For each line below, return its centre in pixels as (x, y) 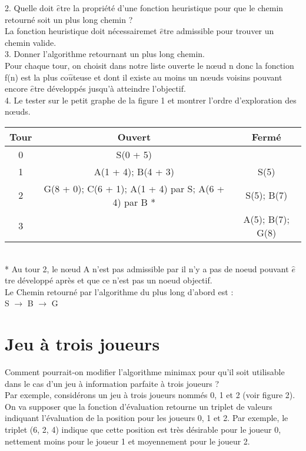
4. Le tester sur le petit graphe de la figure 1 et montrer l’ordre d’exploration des (151, 100)
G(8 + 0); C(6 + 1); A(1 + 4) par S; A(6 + (134, 188)
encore (16, 88)
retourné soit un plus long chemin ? (69, 19)
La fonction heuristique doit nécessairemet (81, 31)
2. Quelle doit (29, 8)
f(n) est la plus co (36, 77)
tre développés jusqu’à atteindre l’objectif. (110, 88)
